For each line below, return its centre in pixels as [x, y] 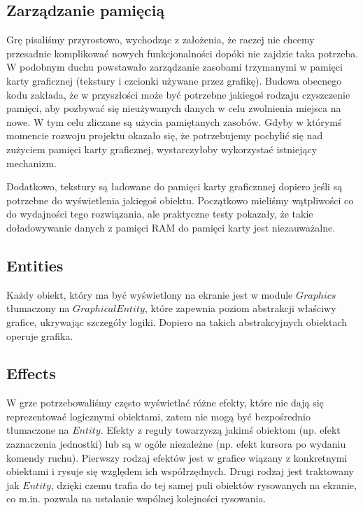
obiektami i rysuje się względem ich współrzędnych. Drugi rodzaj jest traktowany [180, 471]
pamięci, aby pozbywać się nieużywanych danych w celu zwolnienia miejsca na [174, 108]
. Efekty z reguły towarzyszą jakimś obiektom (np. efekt [220, 430]
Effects [31, 373]
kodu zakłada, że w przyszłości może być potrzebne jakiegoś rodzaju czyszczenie [178, 94]
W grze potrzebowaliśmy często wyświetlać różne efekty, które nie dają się [165, 403]
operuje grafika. [40, 335]
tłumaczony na [38, 308]
